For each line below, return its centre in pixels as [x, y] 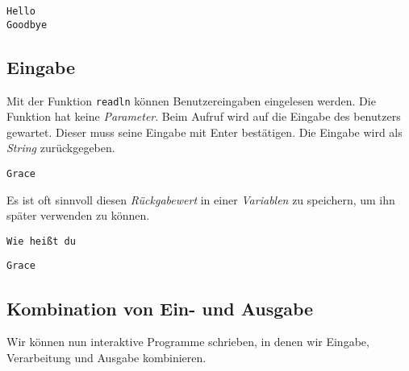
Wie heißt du [41, 241]
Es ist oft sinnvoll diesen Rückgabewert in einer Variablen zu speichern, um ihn [201, 199]
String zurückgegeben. [61, 148]
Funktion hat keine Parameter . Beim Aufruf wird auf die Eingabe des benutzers [204, 116]
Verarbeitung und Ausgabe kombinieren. [106, 357]
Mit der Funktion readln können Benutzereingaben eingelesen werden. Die [191, 100]
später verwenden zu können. [78, 215]
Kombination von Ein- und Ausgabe [160, 308]
